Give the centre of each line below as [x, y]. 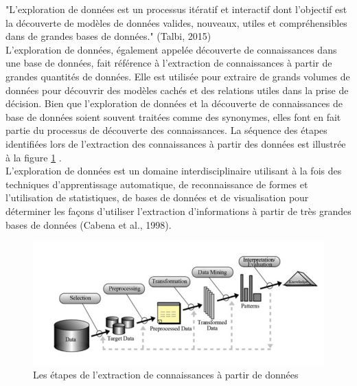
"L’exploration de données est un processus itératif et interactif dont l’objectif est [176, 9]
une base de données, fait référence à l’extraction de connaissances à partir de [169, 63]
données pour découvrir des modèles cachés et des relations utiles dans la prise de [177, 90]
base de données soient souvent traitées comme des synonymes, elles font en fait [173, 116]
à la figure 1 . [34, 157]
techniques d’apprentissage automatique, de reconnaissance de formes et [157, 184]
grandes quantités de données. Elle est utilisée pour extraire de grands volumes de [178, 76]
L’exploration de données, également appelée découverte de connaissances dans [171, 49]
